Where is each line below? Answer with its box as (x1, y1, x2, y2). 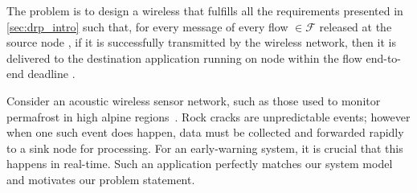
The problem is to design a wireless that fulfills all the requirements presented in (6, 2, 403, 18)
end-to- (366, 49, 401, 66)
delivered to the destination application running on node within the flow (6, 49, 362, 66)
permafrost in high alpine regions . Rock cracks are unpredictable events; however (6, 108, 411, 125)
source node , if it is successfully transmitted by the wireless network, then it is (6, 34, 396, 51)
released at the (319, 18, 392, 35)
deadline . (27, 65, 76, 82)
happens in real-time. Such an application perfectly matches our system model (6, 155, 393, 172)
